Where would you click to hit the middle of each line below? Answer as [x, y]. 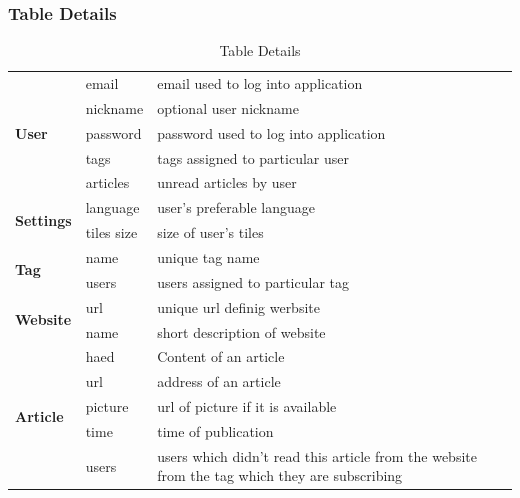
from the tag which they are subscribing [280, 475]
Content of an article [221, 356]
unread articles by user [227, 182]
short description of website [241, 331]
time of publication [215, 430]
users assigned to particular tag [253, 281]
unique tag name [208, 256]
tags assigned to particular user [253, 157]
